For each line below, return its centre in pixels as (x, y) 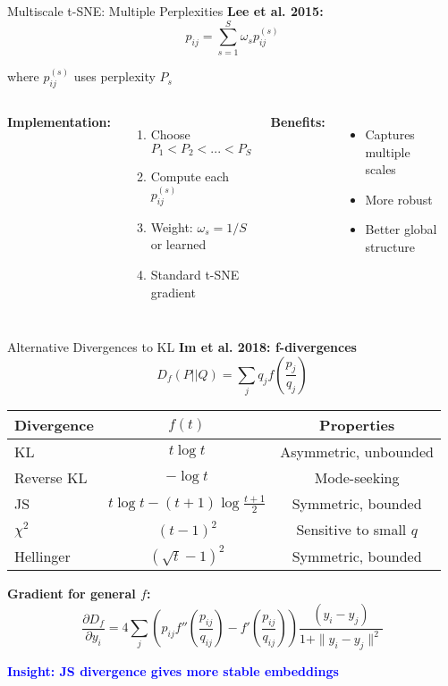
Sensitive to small (351, 530)
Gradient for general (72, 594)
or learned (178, 244)
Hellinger (42, 556)
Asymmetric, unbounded (357, 452)
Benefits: (298, 121)
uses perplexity (114, 76)
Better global (401, 229)
